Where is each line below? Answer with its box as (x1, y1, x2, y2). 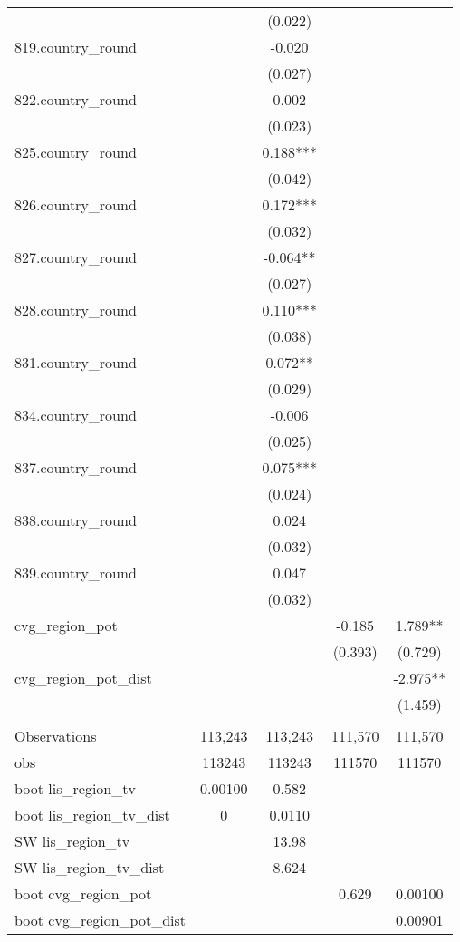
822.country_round (14, 89, 137, 110)
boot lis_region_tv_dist (14, 804, 170, 825)
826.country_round (14, 194, 137, 215)
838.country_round (14, 510, 137, 530)
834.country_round (14, 404, 137, 425)
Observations (14, 725, 97, 746)
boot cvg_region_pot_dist (14, 909, 187, 930)
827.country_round (14, 247, 137, 267)
